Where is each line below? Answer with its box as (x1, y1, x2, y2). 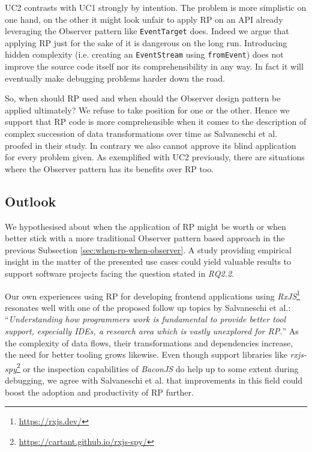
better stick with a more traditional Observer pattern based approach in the (5, 232, 285, 244)
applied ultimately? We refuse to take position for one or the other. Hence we (5, 103, 290, 116)
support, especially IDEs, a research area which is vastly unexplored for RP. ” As (5, 325, 299, 337)
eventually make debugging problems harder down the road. (5, 71, 225, 84)
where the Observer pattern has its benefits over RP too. (5, 162, 214, 175)
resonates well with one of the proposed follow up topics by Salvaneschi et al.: (5, 301, 291, 313)
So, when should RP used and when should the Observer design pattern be (5, 92, 281, 104)
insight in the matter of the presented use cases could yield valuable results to (5, 255, 292, 268)
